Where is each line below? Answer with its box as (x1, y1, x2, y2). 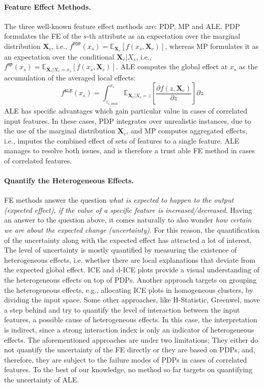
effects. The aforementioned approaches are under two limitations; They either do (4, 334, 258, 345)
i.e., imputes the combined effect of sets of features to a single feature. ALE (4, 135, 240, 146)
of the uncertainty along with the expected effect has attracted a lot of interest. (4, 234, 252, 245)
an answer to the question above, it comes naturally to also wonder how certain (4, 214, 252, 225)
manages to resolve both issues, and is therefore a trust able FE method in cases (4, 145, 255, 156)
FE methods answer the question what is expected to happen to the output (4, 195, 234, 205)
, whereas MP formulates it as (165, 40, 259, 51)
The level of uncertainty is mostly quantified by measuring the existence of (4, 244, 237, 255)
